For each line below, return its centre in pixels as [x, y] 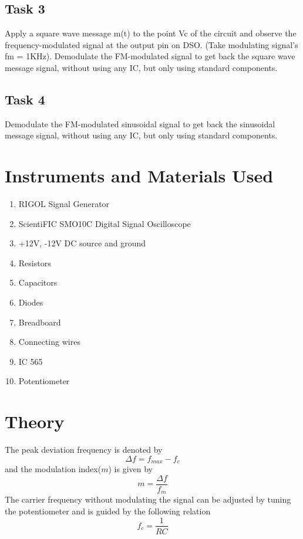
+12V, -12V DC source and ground [82, 243]
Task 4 [25, 99]
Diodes [31, 302]
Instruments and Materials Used [139, 176]
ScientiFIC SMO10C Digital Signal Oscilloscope [105, 223]
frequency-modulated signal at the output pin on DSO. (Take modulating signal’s [151, 44]
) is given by [130, 469]
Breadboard [40, 322]
